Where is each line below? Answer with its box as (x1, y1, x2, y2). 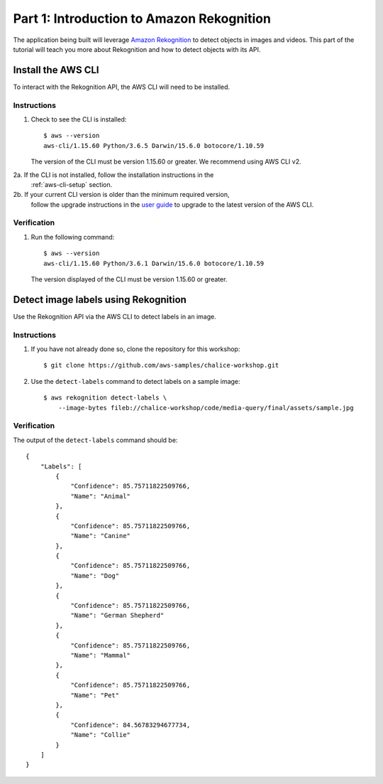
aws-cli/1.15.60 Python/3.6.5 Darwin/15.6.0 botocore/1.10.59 (43, 141, 265, 149)
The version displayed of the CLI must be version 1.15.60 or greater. (30, 275, 228, 284)
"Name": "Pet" (70, 691, 120, 699)
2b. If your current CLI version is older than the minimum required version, (13, 190, 230, 199)
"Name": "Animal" (70, 492, 131, 500)
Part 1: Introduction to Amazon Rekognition (13, 11, 271, 26)
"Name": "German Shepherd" (70, 611, 165, 620)
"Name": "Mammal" (70, 651, 131, 659)
